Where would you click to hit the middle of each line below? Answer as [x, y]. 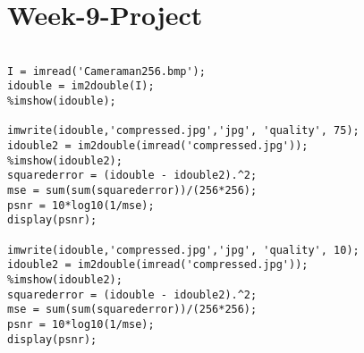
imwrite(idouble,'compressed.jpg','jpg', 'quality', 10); [183, 250]
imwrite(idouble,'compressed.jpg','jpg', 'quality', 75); [183, 131]
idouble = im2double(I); [81, 86]
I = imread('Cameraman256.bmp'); [106, 71]
